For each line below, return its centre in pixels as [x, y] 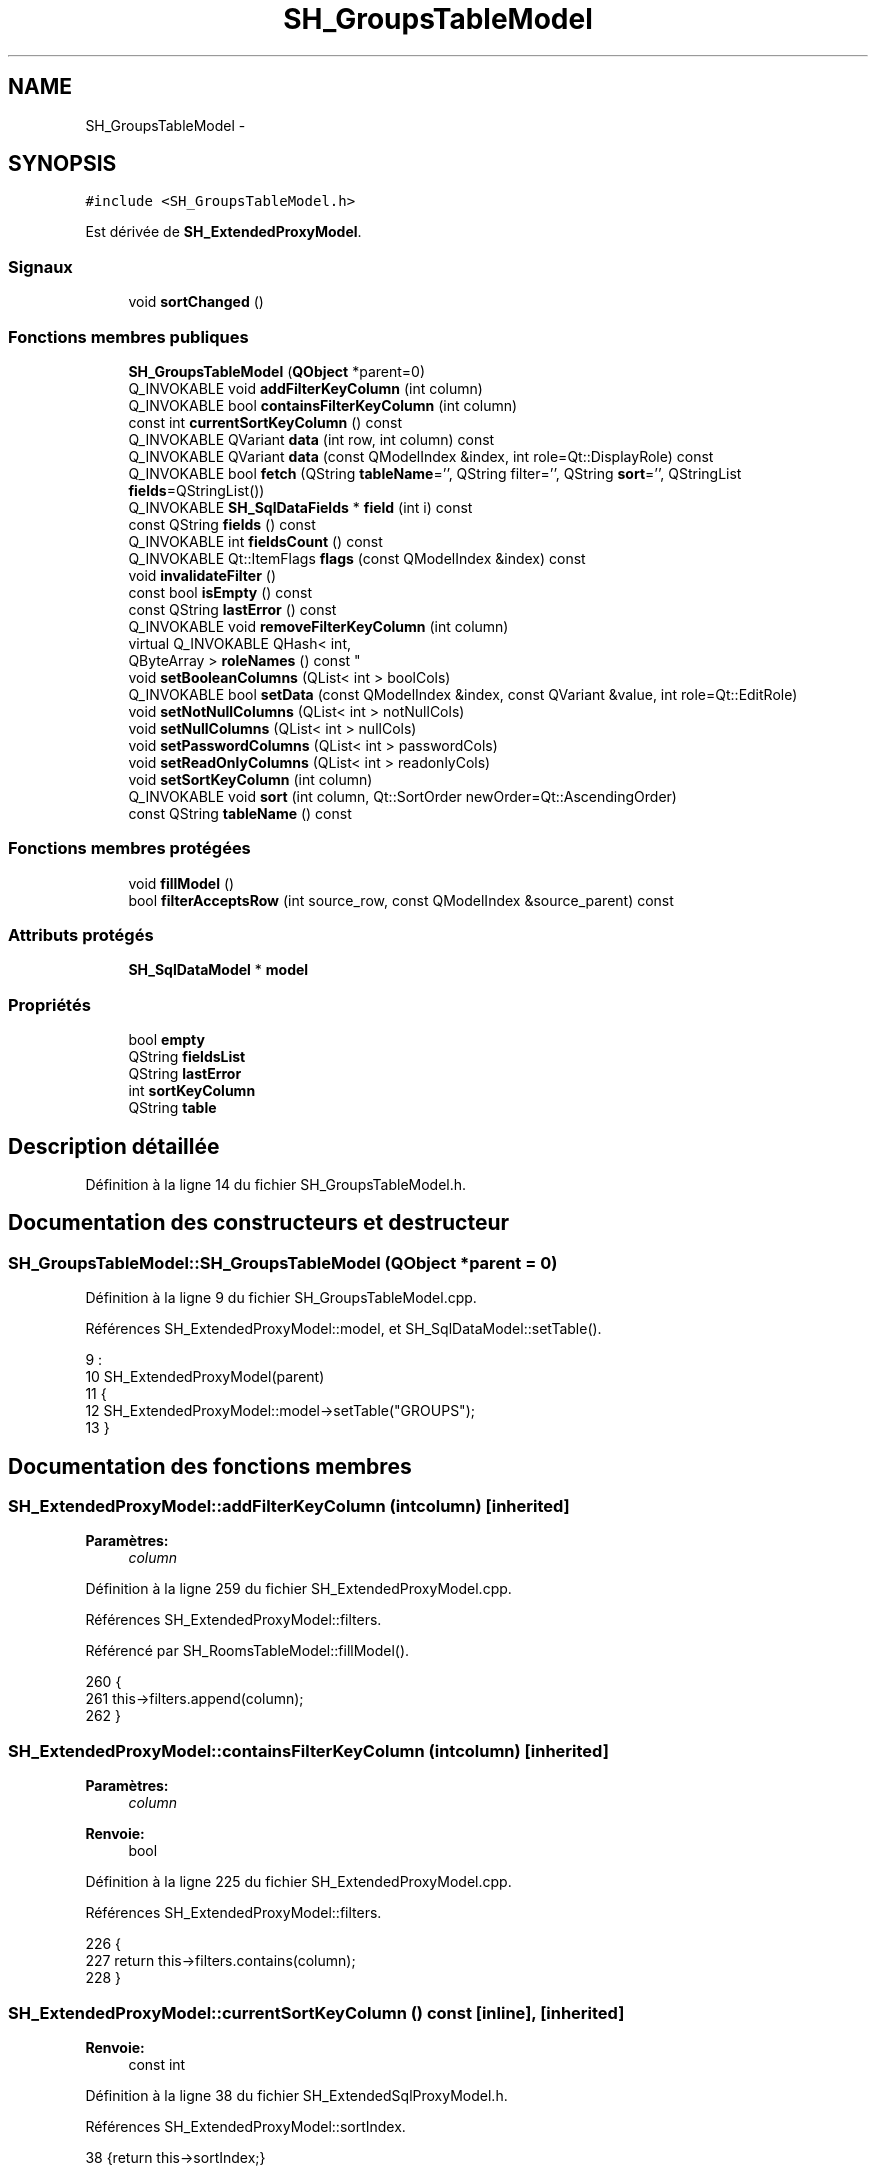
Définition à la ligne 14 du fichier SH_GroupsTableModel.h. [276, 1185]
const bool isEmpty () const [220, 592]
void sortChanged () [196, 302]
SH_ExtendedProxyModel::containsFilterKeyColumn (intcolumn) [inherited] [308, 1750]
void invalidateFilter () [202, 575]
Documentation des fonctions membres [210, 1466]
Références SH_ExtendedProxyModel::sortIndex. [245, 2126]
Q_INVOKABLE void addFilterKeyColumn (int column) [305, 388]
